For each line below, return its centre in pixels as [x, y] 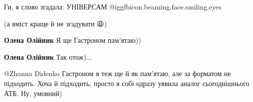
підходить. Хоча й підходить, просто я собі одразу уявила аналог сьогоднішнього [127, 83]
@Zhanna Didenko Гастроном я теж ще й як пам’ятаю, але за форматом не [118, 73]
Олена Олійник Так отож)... [48, 56]
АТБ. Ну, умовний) [33, 93]
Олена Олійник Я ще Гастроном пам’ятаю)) [73, 40]
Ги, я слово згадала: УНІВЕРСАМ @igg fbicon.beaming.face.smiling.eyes [113, 6]
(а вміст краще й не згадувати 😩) [55, 23]
